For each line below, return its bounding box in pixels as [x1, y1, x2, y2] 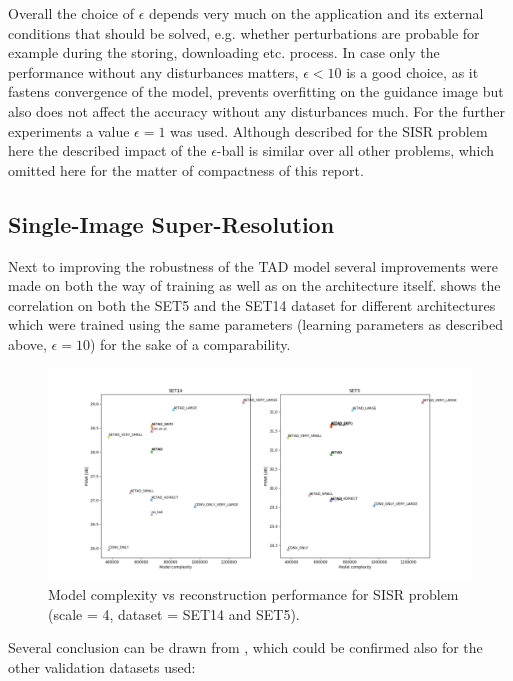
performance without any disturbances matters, [8, 61, 299, 82]
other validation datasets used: [8, 656, 196, 677]
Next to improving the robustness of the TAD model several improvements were [8, 255, 498, 276]
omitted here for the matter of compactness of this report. [8, 159, 364, 180]
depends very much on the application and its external [149, 3, 484, 23]
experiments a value [8, 120, 130, 141]
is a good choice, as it [346, 61, 479, 82]
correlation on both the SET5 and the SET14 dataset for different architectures [8, 294, 496, 315]
